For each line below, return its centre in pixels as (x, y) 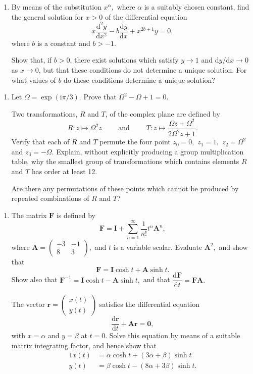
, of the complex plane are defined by (163, 113)
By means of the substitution (56, 7)
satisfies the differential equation (149, 304)
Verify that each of (40, 142)
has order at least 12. (64, 171)
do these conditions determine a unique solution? (139, 79)
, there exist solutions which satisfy (124, 60)
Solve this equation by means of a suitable (175, 335)
